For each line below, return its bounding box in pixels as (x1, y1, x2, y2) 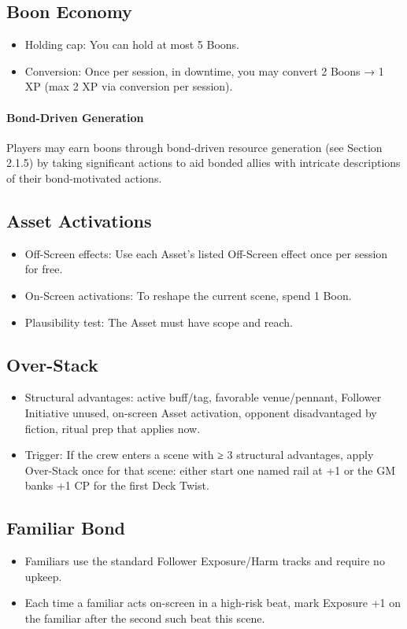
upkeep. (24, 568, 62, 584)
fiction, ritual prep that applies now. (24, 420, 201, 436)
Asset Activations (6, 208, 152, 232)
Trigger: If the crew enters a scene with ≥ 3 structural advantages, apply (24, 446, 374, 463)
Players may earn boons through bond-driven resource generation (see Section (6, 139, 383, 155)
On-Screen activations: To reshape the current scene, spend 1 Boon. (24, 287, 352, 303)
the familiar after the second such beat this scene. (24, 609, 265, 626)
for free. (24, 261, 63, 277)
